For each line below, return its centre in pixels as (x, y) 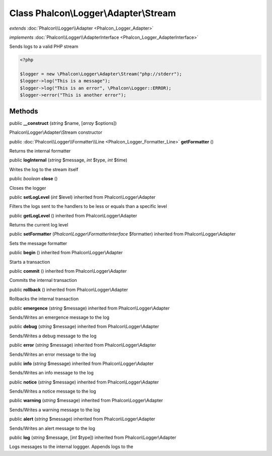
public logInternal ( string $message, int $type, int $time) (69, 160)
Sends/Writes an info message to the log (52, 373)
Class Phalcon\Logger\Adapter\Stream (93, 13)
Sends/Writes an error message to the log (53, 354)
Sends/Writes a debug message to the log (53, 336)
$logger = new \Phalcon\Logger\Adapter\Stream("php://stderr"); (101, 74)
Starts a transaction (30, 262)
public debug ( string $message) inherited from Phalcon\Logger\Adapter (84, 327)
